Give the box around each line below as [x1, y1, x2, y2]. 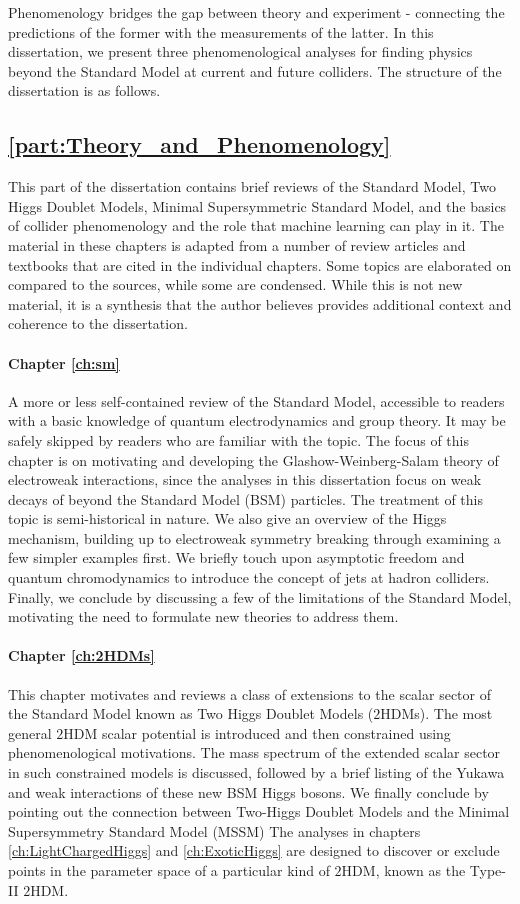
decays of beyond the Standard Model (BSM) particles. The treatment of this [8, 488, 484, 509]
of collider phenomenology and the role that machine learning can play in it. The [8, 215, 504, 236]
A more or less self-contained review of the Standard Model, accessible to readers [8, 390, 505, 411]
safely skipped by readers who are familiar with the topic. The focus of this [8, 429, 469, 450]
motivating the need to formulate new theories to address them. [8, 606, 399, 627]
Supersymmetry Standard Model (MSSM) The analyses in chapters [8, 820, 421, 841]
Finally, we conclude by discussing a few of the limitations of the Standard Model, [8, 586, 512, 607]
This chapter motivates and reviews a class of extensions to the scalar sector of [8, 683, 491, 704]
